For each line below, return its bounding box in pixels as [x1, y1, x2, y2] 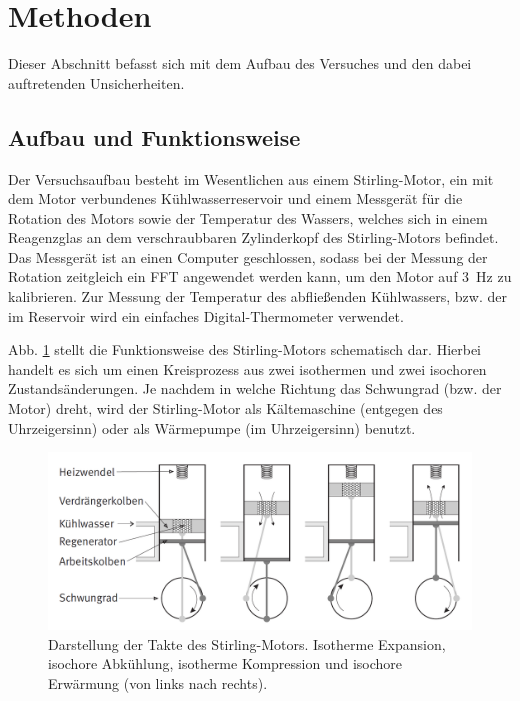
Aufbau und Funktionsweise [8, 121, 301, 152]
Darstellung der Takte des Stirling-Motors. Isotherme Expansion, [48, 633, 446, 654]
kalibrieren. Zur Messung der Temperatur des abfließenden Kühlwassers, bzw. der [8, 286, 507, 307]
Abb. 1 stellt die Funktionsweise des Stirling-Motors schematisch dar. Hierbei [8, 339, 482, 360]
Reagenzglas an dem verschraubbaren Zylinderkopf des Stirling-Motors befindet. [8, 227, 499, 248]
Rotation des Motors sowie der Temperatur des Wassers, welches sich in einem [8, 207, 488, 228]
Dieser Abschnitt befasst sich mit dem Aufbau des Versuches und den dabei [8, 53, 472, 74]
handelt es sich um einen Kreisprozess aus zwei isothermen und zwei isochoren [8, 358, 487, 379]
